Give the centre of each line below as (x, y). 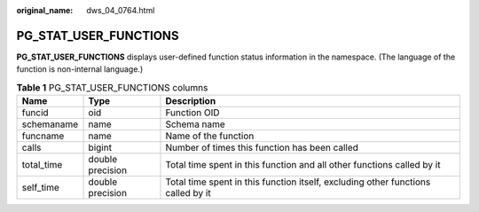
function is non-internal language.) (80, 69)
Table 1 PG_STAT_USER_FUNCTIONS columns (112, 87)
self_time (40, 188)
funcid (35, 113)
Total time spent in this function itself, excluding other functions (298, 182)
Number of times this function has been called (262, 148)
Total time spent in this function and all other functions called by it (303, 165)
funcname (43, 136)
